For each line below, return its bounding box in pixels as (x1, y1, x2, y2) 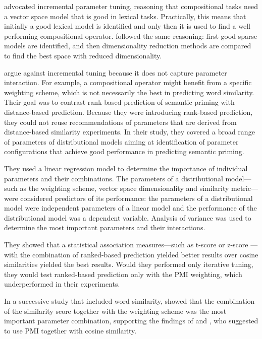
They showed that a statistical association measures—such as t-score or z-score (4, 239, 248, 250)
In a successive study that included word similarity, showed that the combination (4, 296, 255, 306)
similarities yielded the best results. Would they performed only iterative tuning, (4, 259, 253, 269)
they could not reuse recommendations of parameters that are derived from (4, 116, 237, 127)
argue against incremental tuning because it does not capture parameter (4, 67, 227, 78)
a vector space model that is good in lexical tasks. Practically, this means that (4, 11, 246, 21)
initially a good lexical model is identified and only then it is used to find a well (4, 21, 250, 31)
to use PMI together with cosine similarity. (4, 325, 137, 335)
